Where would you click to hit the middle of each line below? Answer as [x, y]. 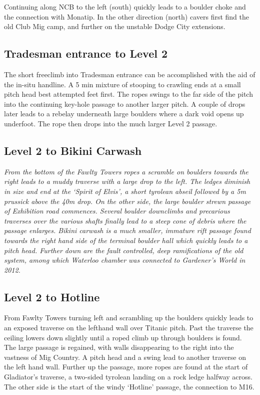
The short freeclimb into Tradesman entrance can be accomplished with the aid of [130, 74]
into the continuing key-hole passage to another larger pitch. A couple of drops [125, 104]
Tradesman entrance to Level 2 [86, 53]
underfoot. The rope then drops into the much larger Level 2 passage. [111, 123]
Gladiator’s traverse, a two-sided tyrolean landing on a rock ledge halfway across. [128, 377]
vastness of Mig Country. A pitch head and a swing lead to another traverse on [125, 357]
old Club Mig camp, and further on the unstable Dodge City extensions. [115, 26]
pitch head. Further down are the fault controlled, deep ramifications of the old [124, 250]
